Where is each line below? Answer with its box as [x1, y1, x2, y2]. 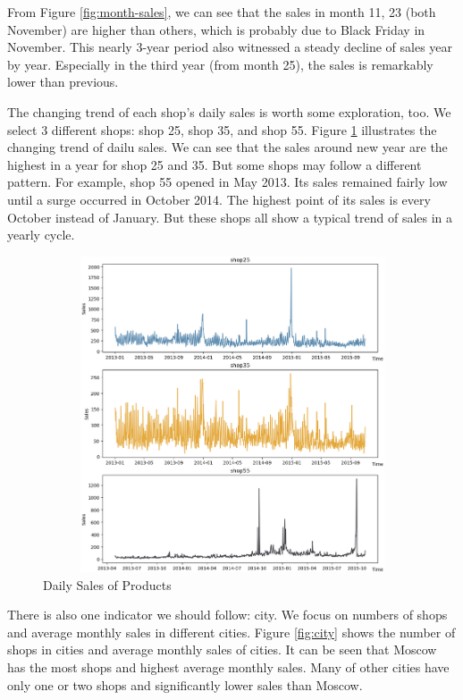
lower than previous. [7, 72, 119, 91]
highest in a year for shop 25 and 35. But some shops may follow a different [7, 155, 422, 173]
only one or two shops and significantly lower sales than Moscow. [7, 675, 363, 694]
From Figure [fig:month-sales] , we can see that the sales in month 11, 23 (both [7, 3, 436, 21]
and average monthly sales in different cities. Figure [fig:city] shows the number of [7, 622, 456, 641]
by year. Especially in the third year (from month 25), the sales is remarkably [7, 55, 434, 73]
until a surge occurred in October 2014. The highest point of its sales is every [7, 190, 431, 208]
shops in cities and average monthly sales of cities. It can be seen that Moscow [7, 640, 437, 659]
